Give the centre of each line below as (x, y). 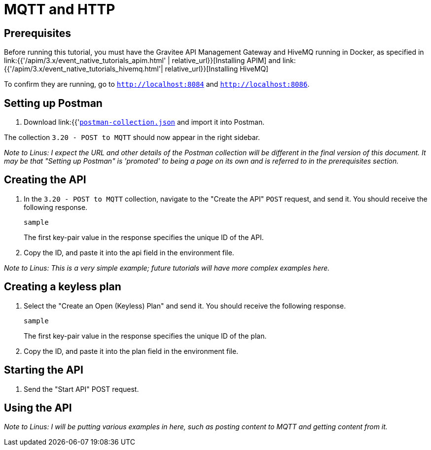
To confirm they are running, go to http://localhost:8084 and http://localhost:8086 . (157, 84)
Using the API (38, 408)
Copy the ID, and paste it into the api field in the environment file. (129, 252)
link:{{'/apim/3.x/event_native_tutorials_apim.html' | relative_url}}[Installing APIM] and (143, 61)
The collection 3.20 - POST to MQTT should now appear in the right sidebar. (132, 138)
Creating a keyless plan (63, 287)
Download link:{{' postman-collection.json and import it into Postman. (144, 122)
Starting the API (44, 370)
